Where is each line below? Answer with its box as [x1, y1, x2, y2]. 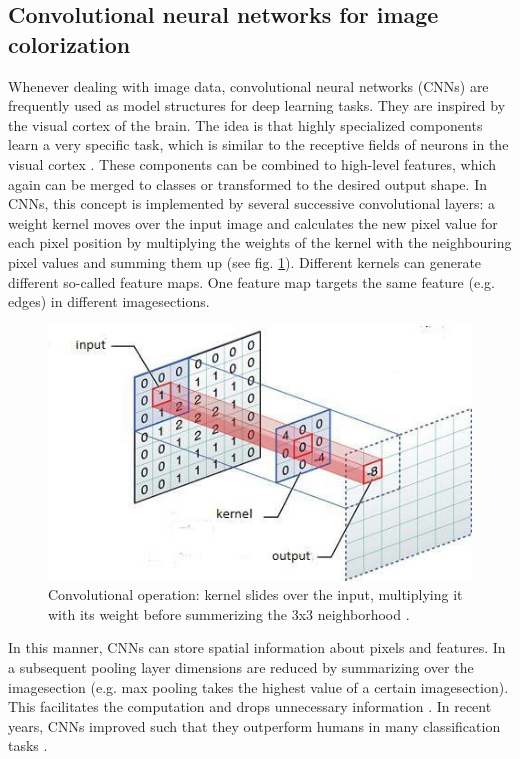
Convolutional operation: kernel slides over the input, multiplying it [48, 584, 463, 605]
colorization [8, 28, 131, 59]
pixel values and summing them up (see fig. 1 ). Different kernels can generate [8, 251, 482, 272]
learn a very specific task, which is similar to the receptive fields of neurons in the [8, 134, 509, 155]
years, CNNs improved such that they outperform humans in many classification [8, 715, 501, 736]
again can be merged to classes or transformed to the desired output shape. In [8, 173, 487, 194]
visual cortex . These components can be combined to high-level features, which [8, 153, 497, 174]
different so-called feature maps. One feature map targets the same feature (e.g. [8, 271, 495, 292]
